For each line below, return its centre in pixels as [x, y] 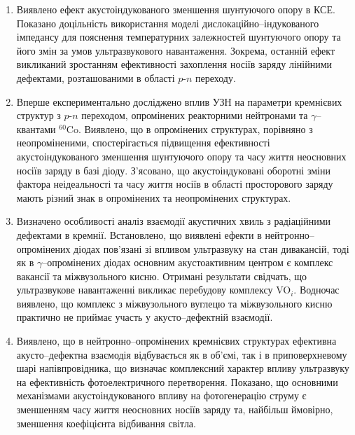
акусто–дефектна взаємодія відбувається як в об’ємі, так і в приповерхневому [182, 354]
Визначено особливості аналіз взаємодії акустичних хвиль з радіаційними [174, 221]
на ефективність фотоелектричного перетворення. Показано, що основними [177, 381]
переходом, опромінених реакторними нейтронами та [195, 115]
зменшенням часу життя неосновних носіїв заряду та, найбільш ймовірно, [175, 409]
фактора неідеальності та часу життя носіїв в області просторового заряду [175, 184]
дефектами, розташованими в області [96, 77]
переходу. [215, 77]
